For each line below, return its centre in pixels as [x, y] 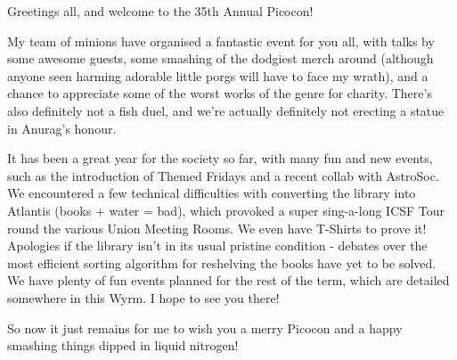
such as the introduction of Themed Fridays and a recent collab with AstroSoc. [223, 175]
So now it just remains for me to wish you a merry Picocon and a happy [205, 327]
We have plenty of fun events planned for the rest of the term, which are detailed [228, 280]
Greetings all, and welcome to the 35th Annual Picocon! [160, 11]
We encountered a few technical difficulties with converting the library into [212, 193]
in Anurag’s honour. [62, 128]
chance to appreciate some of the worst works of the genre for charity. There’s [220, 93]
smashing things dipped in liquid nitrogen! [123, 345]
